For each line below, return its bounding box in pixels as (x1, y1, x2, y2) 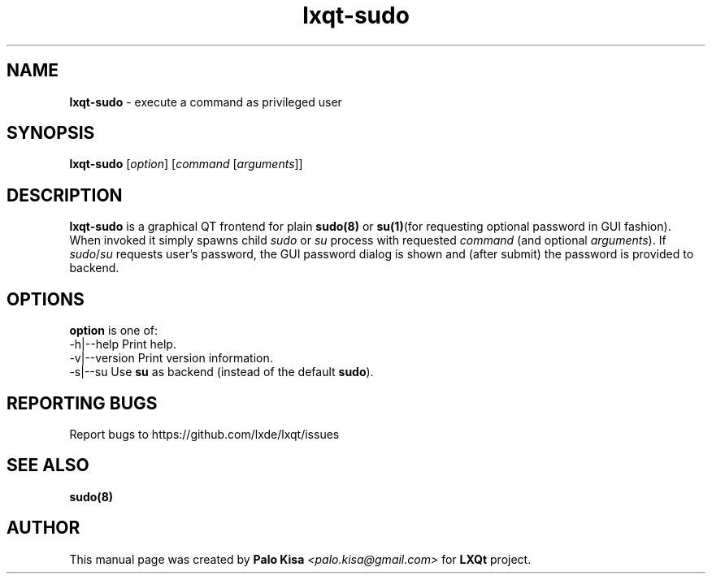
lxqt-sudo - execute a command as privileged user (69, 94, 342, 109)
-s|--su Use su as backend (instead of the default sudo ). (69, 365, 374, 379)
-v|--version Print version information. (69, 351, 273, 366)
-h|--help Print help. (69, 337, 176, 352)
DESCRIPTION (7, 184, 123, 206)
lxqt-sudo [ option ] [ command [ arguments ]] (69, 157, 303, 171)
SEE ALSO (7, 455, 89, 476)
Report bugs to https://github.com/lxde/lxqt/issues (69, 426, 340, 441)
